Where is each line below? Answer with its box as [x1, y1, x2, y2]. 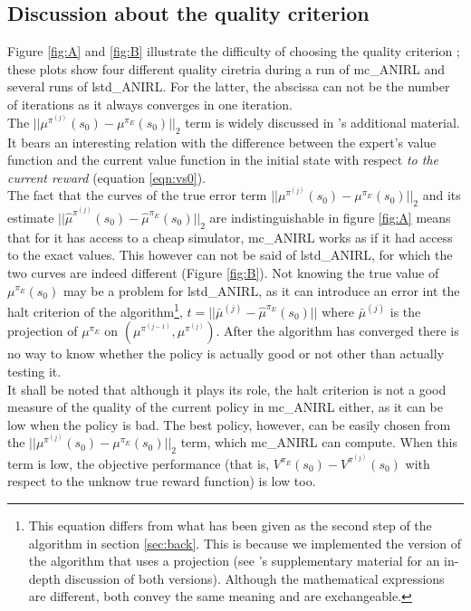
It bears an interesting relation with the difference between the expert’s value [7, 132, 437, 151]
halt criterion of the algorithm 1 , [7, 300, 183, 320]
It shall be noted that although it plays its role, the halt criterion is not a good [7, 379, 447, 398]
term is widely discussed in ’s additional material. [185, 112, 460, 131]
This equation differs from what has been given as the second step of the [28, 516, 432, 535]
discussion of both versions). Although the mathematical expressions [64, 568, 445, 587]
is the [389, 301, 421, 320]
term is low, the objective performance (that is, [7, 453, 270, 473]
